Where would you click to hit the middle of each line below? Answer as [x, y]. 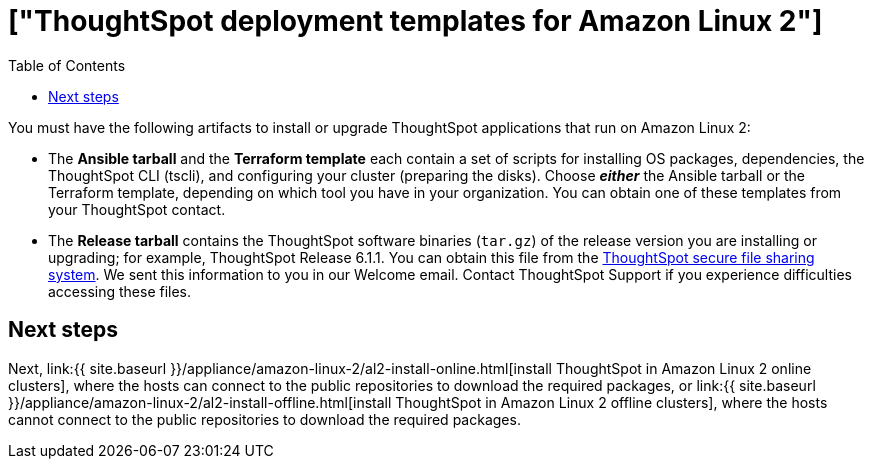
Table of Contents [67, 65]
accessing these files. [120, 291]
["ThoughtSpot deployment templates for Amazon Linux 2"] [415, 21]
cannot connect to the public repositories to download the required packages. [264, 419]
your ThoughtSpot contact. [137, 209]
